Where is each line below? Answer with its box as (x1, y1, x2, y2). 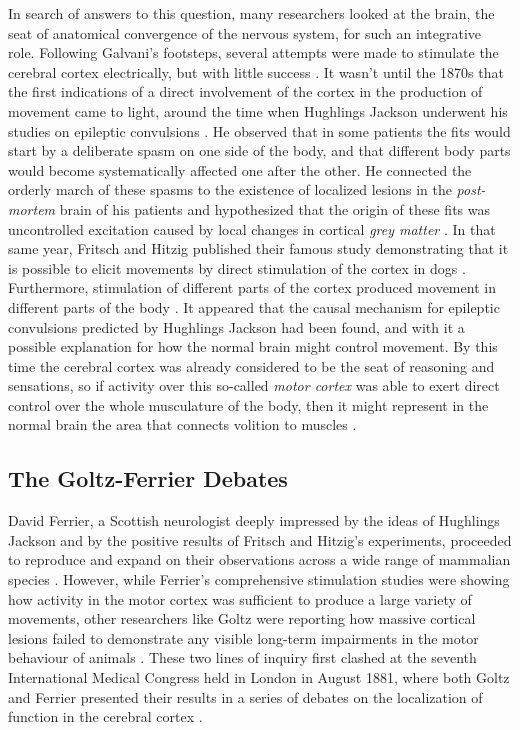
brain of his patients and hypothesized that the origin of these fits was (59, 198, 490, 219)
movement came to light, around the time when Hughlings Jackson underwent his (8, 100, 508, 121)
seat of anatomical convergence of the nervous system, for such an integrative (8, 22, 481, 43)
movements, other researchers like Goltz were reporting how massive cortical (8, 608, 476, 629)
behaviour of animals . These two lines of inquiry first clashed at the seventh (8, 647, 477, 668)
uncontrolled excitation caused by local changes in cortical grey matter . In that (8, 218, 496, 239)
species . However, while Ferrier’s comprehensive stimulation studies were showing (8, 569, 510, 590)
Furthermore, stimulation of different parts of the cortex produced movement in (8, 277, 496, 298)
